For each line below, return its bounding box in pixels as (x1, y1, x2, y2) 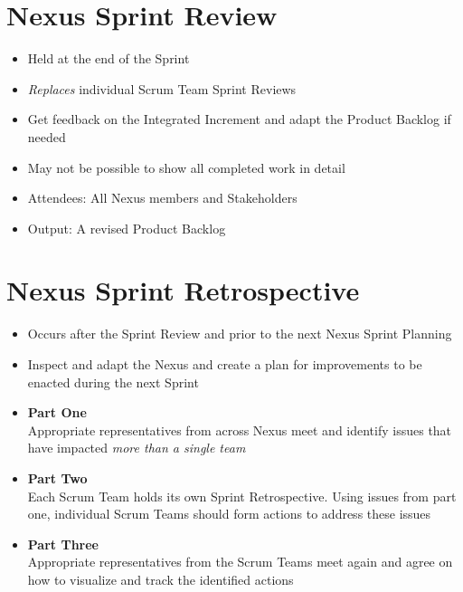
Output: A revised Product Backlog (27, 218, 226, 237)
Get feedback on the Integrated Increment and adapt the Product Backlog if (27, 110, 451, 129)
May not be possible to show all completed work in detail (27, 158, 345, 177)
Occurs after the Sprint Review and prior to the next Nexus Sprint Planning (27, 324, 452, 343)
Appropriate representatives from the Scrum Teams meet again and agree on (27, 552, 453, 571)
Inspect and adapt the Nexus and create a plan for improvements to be (27, 355, 422, 373)
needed (27, 127, 66, 146)
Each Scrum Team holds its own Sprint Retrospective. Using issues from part (27, 486, 457, 505)
